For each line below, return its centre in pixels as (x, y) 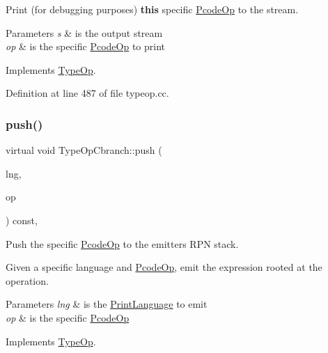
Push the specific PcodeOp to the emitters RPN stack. (122, 243)
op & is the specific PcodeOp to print (85, 46)
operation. (27, 280)
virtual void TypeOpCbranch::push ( (84, 150)
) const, (22, 220)
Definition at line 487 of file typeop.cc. (87, 93)
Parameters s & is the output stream (84, 32)
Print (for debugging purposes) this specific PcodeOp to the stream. (152, 9)
